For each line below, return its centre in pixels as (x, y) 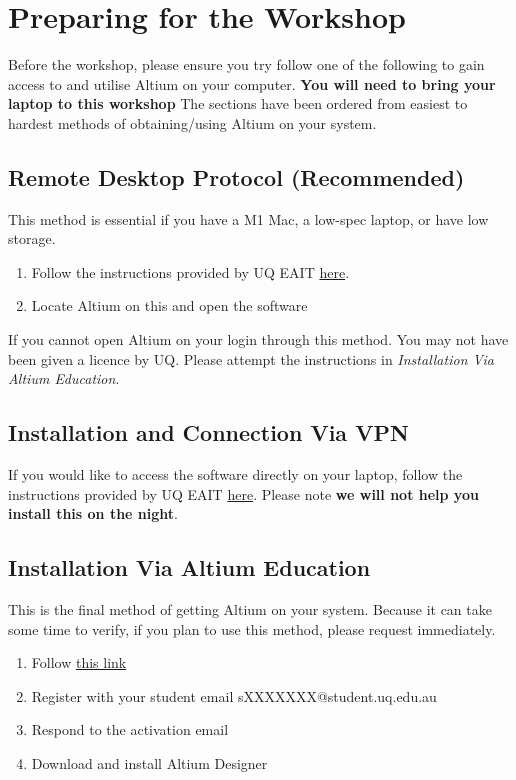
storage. (32, 238)
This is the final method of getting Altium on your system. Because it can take (250, 609)
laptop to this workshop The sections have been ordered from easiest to (238, 103)
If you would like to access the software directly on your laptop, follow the (235, 474)
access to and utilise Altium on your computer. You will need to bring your (252, 83)
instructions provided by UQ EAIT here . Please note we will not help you (243, 493)
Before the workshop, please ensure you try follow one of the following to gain (246, 64)
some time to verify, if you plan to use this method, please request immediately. (252, 628)
